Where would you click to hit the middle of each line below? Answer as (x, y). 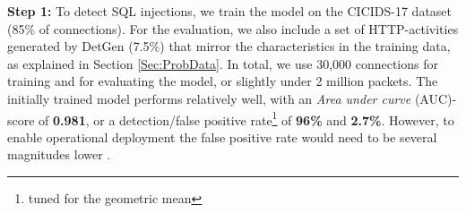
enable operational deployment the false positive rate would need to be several (222, 136)
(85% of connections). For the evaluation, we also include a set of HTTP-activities (233, 28)
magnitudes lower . (59, 154)
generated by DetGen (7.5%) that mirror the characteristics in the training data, (229, 46)
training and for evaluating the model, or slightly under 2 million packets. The (223, 81)
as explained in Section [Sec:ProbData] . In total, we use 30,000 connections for (223, 63)
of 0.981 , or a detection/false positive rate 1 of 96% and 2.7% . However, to (246, 118)
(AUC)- (436, 98)
